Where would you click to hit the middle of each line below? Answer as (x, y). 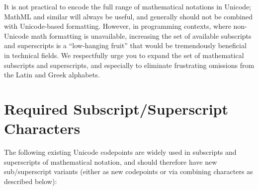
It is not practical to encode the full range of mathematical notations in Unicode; (128, 6)
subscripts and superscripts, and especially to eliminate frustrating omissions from (129, 65)
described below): (31, 181)
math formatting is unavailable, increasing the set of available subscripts (141, 35)
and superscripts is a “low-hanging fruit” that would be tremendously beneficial (125, 45)
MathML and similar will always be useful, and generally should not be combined (128, 16)
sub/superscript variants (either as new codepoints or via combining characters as (129, 171)
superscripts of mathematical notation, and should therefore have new (111, 161)
